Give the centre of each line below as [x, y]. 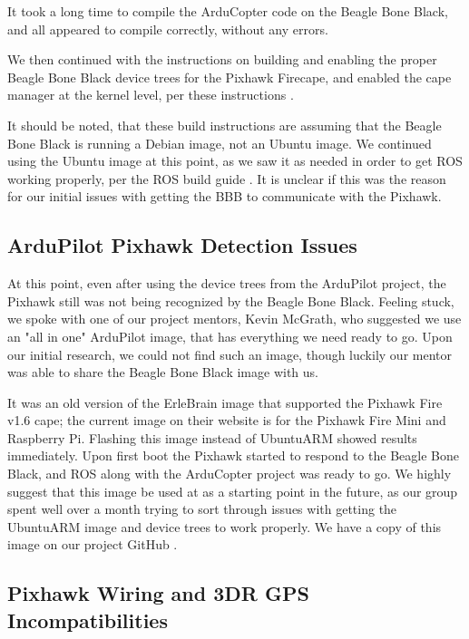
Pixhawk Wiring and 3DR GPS [158, 593]
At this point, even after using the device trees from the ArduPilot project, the [227, 283]
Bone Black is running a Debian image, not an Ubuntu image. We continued [220, 143]
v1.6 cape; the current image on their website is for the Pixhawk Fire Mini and [227, 420]
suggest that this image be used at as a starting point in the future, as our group [233, 491]
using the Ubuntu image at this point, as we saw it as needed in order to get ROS [235, 161]
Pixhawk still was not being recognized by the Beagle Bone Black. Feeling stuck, [231, 300]
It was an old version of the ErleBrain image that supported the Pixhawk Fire [225, 402]
